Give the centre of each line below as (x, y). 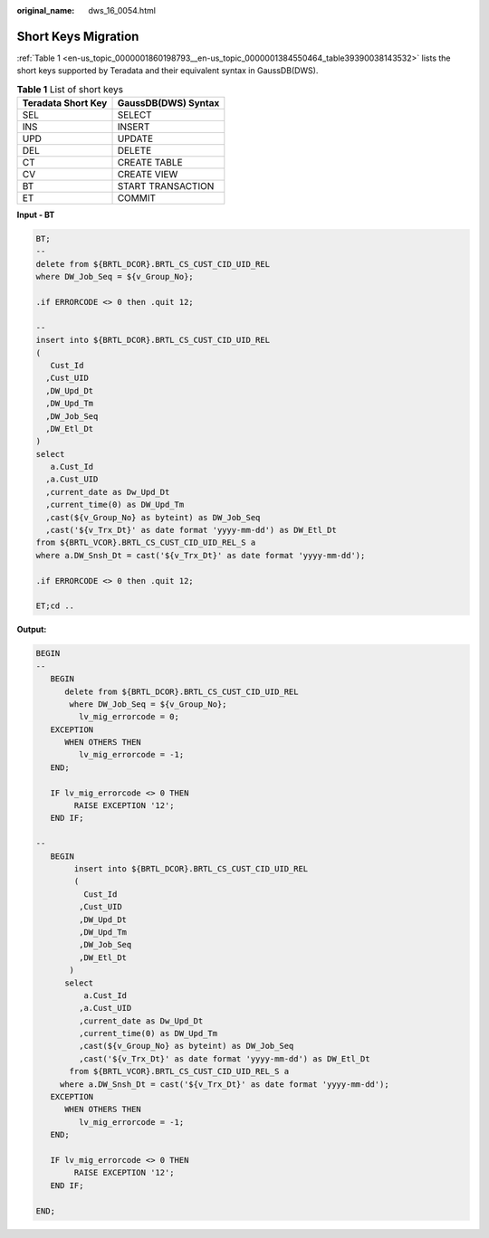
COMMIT (137, 198)
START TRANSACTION (166, 186)
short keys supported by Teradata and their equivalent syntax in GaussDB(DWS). (168, 71)
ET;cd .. (55, 606)
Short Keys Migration (78, 36)
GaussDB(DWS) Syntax (168, 103)
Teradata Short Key (65, 103)
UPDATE (135, 138)
